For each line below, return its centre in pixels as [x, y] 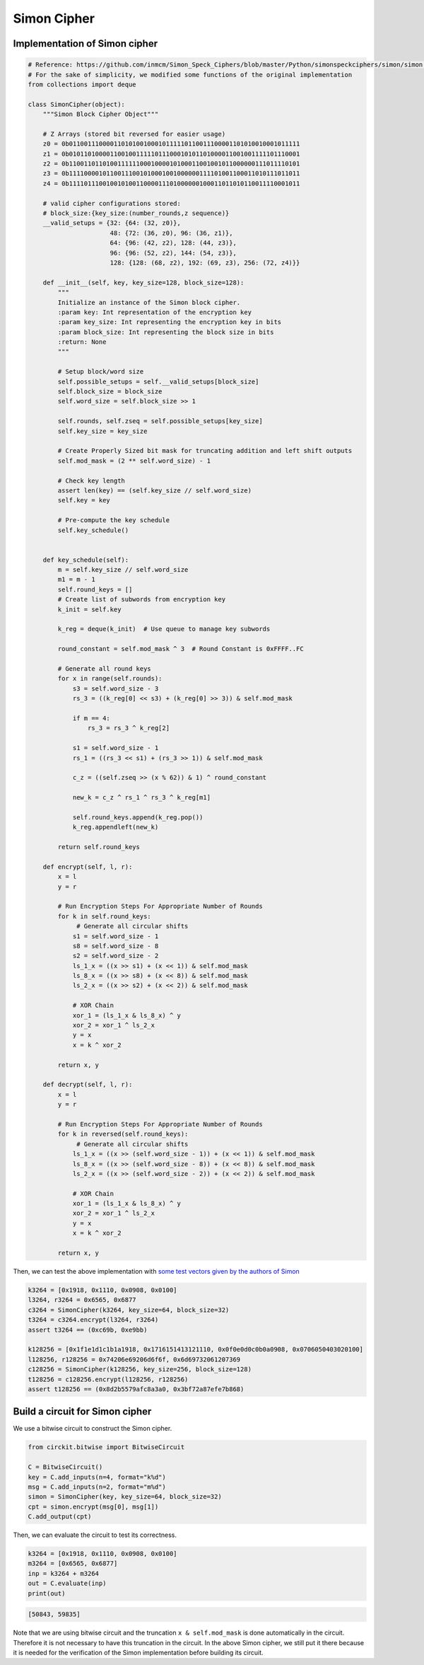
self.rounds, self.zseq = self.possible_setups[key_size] [160, 421]
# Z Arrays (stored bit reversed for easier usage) [134, 134]
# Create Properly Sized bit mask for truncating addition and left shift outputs [205, 451]
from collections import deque [82, 84]
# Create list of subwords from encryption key [142, 599]
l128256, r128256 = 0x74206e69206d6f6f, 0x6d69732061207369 [134, 1359]
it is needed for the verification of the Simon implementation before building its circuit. [139, 1653]
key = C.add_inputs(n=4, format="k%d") [97, 1477]
